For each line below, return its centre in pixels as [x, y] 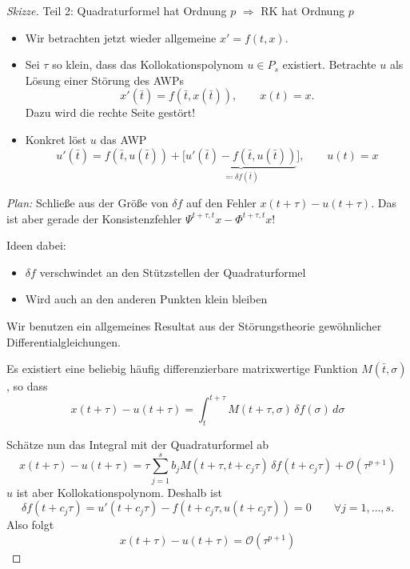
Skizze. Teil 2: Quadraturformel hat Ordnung [117, 10]
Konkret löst [56, 139]
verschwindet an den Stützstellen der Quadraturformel [173, 272]
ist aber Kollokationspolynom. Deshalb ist [119, 492]
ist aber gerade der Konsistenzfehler [94, 218]
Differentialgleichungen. [64, 341]
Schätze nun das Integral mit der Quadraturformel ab [138, 445]
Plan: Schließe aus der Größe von [88, 202]
